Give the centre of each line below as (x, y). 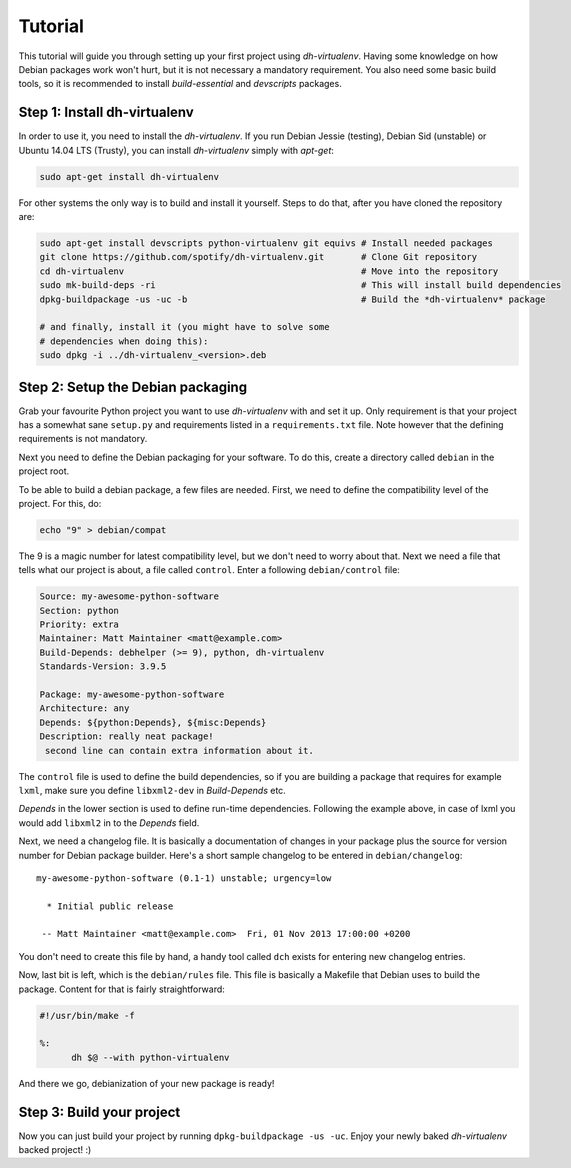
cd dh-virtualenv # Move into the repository (269, 271)
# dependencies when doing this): (124, 341)
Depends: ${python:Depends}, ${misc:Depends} (153, 722)
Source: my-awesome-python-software (129, 596)
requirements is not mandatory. (83, 439)
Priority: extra (79, 624)
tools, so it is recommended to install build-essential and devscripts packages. (180, 84)
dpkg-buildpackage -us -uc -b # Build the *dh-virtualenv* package (292, 299)
